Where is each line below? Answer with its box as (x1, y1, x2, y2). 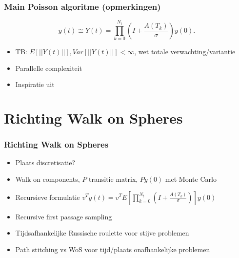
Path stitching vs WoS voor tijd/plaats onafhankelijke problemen (15, 244, 210, 254)
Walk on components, (15, 173, 80, 184)
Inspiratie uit (15, 79, 55, 89)
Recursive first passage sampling (15, 211, 112, 221)
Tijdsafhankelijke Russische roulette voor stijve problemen (15, 228, 189, 238)
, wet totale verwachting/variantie (134, 46, 236, 56)
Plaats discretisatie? (15, 157, 75, 168)
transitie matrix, (89, 173, 138, 184)
